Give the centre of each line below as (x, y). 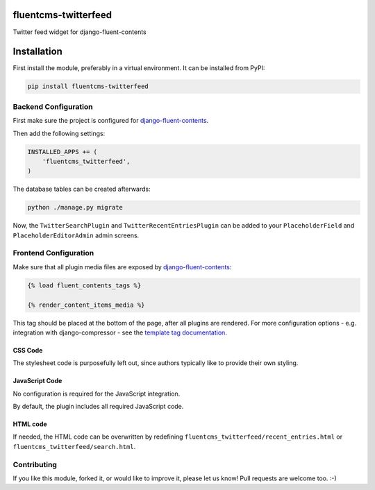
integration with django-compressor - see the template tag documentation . (120, 332)
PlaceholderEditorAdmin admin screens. (76, 235)
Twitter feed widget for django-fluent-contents (80, 32)
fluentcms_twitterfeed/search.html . (74, 446)
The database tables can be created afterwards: (82, 189)
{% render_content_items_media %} (86, 305)
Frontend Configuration (53, 253)
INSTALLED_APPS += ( (62, 152)
